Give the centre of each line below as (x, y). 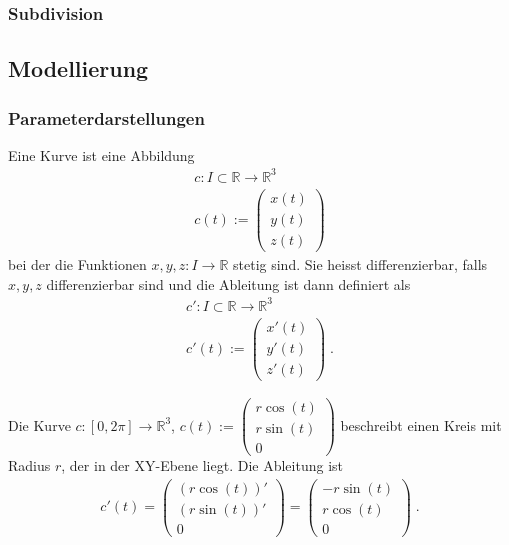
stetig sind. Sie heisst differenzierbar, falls (360, 264)
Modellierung (78, 68)
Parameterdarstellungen (106, 117)
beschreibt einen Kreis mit (421, 424)
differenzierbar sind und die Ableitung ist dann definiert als (228, 283)
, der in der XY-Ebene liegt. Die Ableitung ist (202, 465)
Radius (29, 465)
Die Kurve (39, 424)
